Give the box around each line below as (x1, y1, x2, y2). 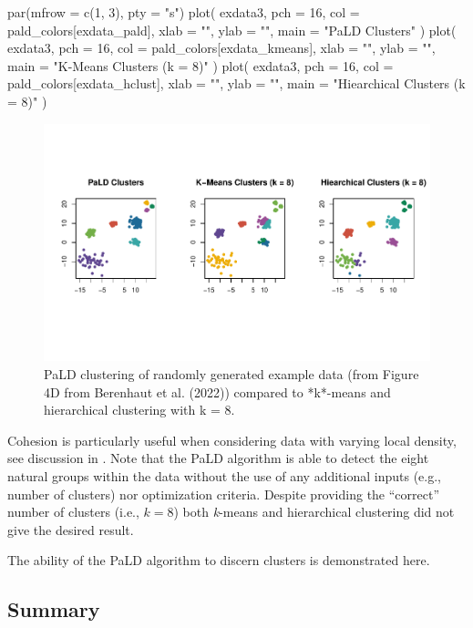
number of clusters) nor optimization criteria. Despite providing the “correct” (7, 484, 440, 503)
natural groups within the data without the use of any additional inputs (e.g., (7, 467, 441, 486)
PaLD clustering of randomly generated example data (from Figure (44, 365, 419, 384)
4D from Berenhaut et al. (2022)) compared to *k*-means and (44, 382, 391, 401)
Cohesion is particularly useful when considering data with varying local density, (7, 430, 457, 449)
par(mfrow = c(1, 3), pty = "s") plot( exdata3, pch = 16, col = (7, 3, 360, 21)
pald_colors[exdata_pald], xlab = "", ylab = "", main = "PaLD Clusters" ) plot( (7, 20, 457, 39)
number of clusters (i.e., (7, 502, 139, 521)
